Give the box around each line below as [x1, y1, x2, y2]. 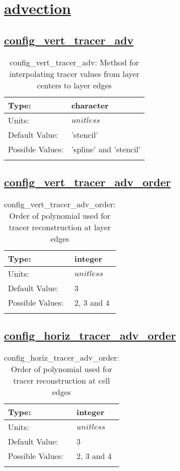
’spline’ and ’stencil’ [71, 143, 141, 155]
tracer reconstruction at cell [13, 374, 110, 386]
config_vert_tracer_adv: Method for [9, 56, 139, 68]
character [71, 99, 109, 111]
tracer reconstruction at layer [8, 221, 111, 233]
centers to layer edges [37, 79, 112, 91]
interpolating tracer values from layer [9, 67, 140, 79]
